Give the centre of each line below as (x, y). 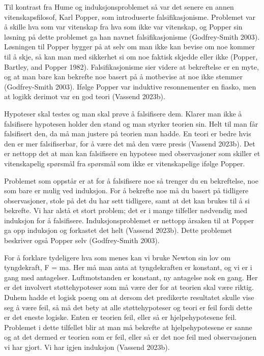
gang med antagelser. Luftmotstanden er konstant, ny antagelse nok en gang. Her (131, 277)
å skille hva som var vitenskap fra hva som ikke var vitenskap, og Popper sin (123, 27)
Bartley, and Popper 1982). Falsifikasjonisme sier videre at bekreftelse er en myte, (131, 66)
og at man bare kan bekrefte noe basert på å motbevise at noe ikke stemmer (123, 77)
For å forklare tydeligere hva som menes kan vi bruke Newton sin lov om (118, 257)
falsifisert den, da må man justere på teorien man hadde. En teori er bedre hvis (128, 133)
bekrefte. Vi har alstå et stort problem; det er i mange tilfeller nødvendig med (126, 210)
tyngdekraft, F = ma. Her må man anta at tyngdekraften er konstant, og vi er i (128, 267)
